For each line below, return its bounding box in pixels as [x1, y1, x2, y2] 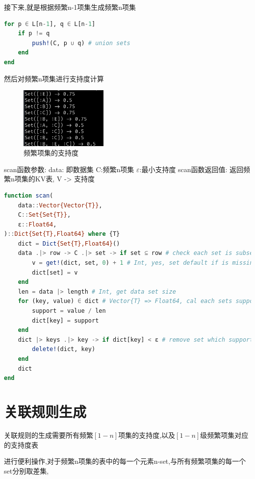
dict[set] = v [32, 269, 78, 276]
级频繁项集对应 [200, 429, 249, 440]
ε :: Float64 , [18, 221, 57, 228]
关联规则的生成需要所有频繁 [4, 429, 93, 440]
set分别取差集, [4, 465, 49, 476]
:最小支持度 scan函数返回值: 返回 [139, 164, 244, 174]
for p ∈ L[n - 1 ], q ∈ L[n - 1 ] [4, 20, 96, 27]
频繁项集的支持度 [24, 148, 78, 158]
